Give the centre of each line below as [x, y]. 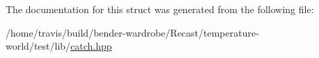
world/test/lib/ [38, 46]
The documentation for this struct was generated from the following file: [160, 9]
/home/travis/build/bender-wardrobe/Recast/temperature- [132, 32]
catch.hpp [91, 46]
